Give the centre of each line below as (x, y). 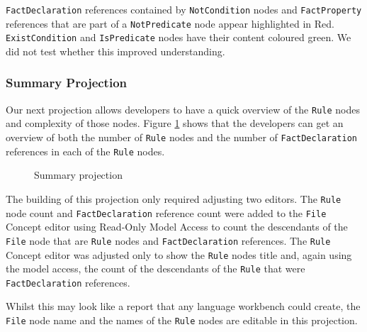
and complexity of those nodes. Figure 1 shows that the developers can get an (175, 123)
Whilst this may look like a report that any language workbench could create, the (183, 306)
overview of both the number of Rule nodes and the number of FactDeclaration (181, 137)
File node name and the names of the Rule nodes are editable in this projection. (182, 320)
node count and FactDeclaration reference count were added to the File (166, 212)
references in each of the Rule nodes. (85, 151)
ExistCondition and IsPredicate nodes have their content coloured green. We (179, 37)
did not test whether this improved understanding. (115, 51)
